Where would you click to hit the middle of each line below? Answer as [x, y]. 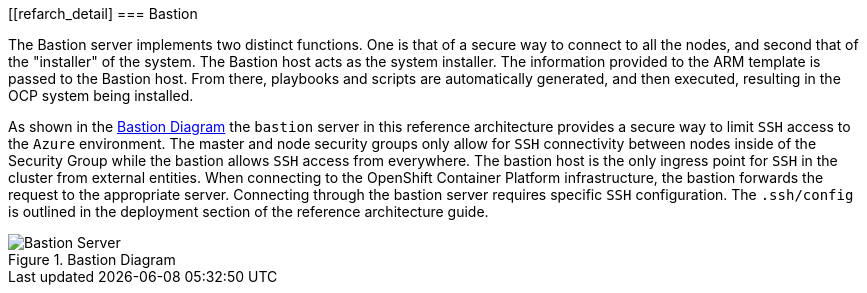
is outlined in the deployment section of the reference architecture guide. [248, 211]
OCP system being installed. [101, 95]
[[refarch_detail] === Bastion [103, 13]
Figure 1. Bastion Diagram [92, 259]
